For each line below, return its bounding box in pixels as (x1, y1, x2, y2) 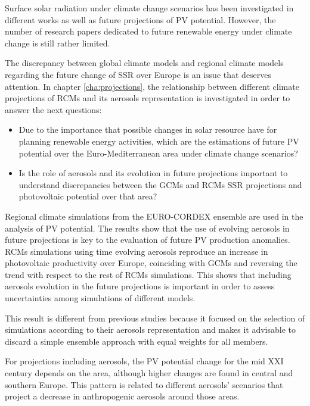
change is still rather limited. (5, 36, 110, 49)
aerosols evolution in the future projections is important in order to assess (5, 280, 275, 292)
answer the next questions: (5, 103, 102, 115)
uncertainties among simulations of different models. (5, 292, 196, 304)
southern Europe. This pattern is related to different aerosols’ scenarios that (5, 378, 283, 391)
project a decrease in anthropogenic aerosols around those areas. (5, 390, 240, 402)
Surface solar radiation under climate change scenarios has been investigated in (5, 2, 294, 14)
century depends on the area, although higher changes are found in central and (5, 367, 293, 379)
